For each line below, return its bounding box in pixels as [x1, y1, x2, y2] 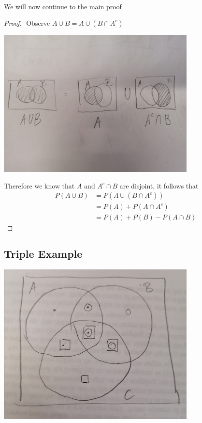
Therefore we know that [4, 180, 75, 190]
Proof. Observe [4, 17, 50, 28]
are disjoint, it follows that [119, 180, 199, 190]
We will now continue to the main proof [4, 1, 122, 11]
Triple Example [4, 246, 83, 261]
